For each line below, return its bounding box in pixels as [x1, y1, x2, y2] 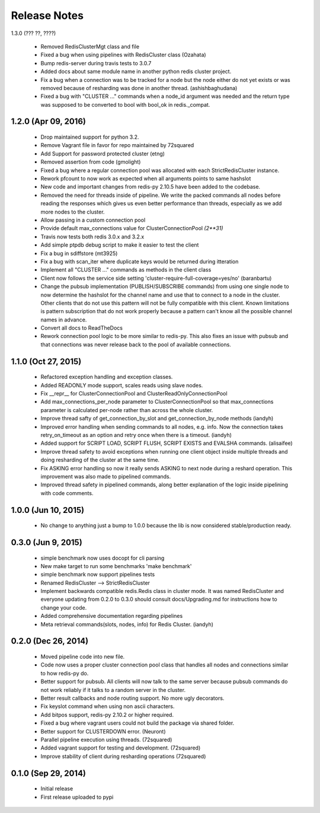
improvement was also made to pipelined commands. [40, 473, 171, 480]
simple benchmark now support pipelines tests [40, 571, 155, 578]
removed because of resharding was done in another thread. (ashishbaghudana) [40, 84, 238, 91]
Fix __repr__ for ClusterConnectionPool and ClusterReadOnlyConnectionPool [40, 390, 228, 397]
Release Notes [11, 9, 84, 22]
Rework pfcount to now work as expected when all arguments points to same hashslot [40, 175, 251, 182]
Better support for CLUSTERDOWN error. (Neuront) [40, 728, 166, 735]
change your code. [40, 604, 87, 611]
